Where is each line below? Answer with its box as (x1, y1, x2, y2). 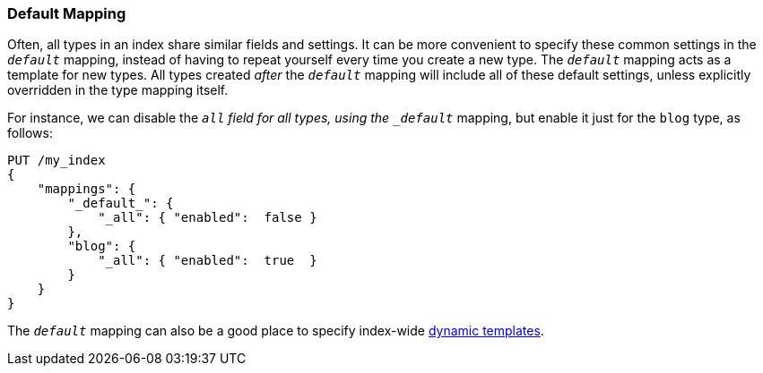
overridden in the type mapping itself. (7, 82, 229, 98)
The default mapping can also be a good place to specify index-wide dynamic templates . (7, 323, 544, 339)
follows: (7, 125, 53, 141)
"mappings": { (37, 182, 136, 197)
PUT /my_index (7, 153, 106, 168)
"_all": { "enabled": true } (98, 253, 317, 268)
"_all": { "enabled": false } (98, 210, 317, 225)
